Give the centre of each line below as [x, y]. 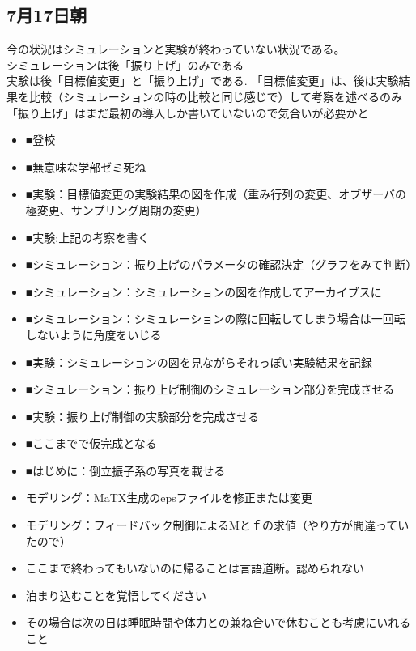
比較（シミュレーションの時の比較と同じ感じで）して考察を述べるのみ [216, 96]
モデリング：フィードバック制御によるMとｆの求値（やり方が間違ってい [217, 525]
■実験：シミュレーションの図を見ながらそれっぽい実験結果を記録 [199, 362]
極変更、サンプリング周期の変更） [116, 209]
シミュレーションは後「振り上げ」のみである [125, 64]
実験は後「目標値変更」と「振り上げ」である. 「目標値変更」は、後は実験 [203, 81]
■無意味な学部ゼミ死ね [86, 166]
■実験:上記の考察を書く [87, 237]
